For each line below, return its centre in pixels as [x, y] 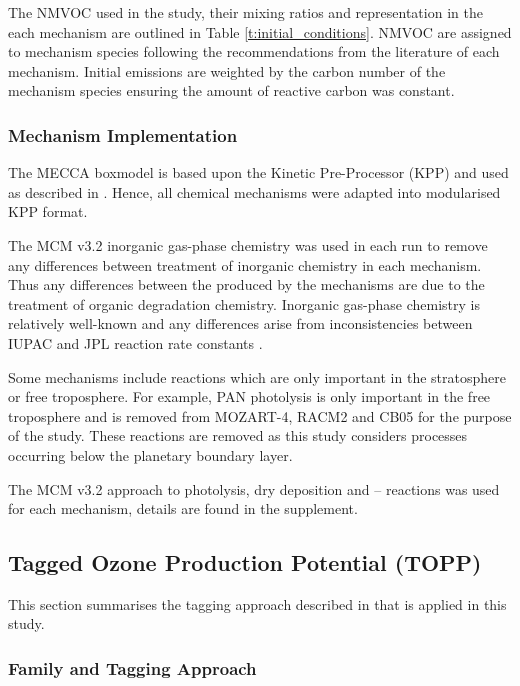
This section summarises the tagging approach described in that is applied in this [257, 603]
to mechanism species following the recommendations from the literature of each [254, 51]
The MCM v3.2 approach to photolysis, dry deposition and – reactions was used [254, 488]
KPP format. [48, 211]
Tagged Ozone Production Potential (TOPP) [245, 562]
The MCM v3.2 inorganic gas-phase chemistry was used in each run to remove [248, 244]
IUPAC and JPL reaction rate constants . [135, 342]
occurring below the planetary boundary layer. [150, 454]
